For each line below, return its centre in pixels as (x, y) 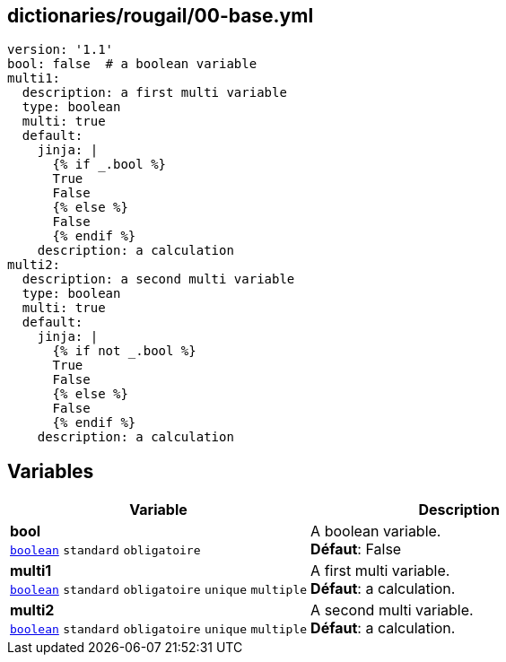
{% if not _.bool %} (124, 351)
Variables (51, 471)
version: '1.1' (61, 50)
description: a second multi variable (158, 279)
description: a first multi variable (154, 93)
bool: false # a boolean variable (132, 64)
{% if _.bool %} (109, 165)
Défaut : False (356, 549)
